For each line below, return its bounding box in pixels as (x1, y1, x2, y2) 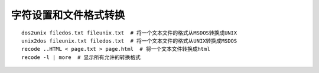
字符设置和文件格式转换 (11, 9, 125, 22)
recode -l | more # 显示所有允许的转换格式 (21, 54, 141, 61)
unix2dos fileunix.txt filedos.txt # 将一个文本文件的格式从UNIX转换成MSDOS (21, 37, 237, 44)
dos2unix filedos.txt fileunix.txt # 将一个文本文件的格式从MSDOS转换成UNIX (21, 29, 237, 36)
